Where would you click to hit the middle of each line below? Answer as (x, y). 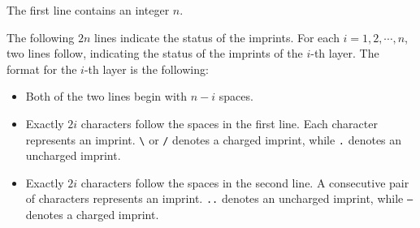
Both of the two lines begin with (106, 96)
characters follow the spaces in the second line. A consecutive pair (245, 182)
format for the (42, 69)
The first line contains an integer (88, 10)
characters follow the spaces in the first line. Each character (229, 123)
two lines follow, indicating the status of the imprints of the (155, 53)
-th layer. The (345, 53)
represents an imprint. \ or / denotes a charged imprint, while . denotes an (214, 139)
